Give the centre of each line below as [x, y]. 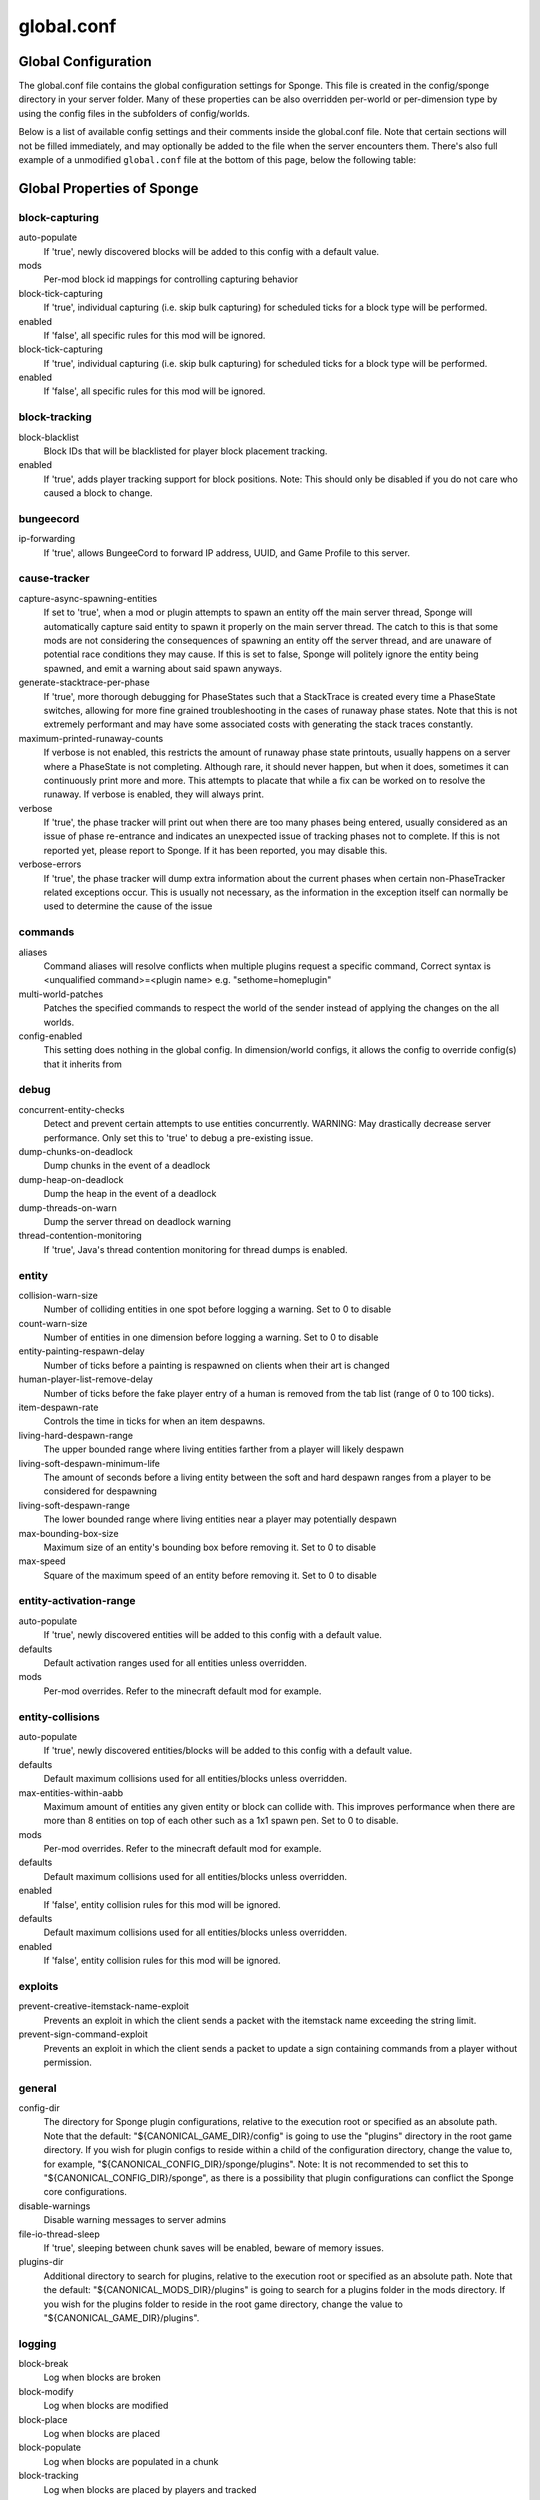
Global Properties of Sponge [108, 188]
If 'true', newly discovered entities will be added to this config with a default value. [212, 1635]
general [37, 2088]
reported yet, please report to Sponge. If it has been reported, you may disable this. [215, 850]
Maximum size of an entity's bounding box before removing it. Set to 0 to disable [210, 1547]
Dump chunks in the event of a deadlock [127, 1166]
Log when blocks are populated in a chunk [131, 2461]
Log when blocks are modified [106, 2406]
